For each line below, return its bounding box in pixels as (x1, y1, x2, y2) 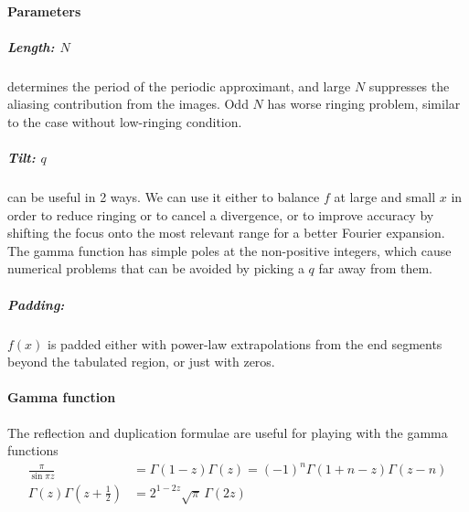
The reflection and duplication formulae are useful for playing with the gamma (7, 422, 448, 442)
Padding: (7, 294, 65, 314)
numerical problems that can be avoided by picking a (7, 259, 304, 278)
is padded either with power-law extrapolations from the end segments (48, 334, 442, 353)
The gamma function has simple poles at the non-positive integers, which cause (7, 240, 452, 260)
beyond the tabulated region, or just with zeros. (7, 352, 275, 371)
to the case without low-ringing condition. (7, 112, 242, 131)
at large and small (334, 187, 436, 207)
